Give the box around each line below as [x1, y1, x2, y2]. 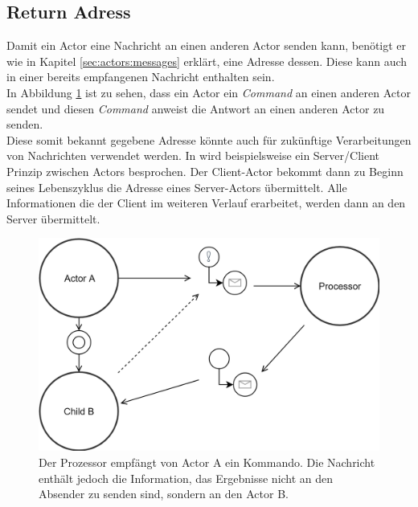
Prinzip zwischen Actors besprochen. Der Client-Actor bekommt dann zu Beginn [6, 162, 404, 179]
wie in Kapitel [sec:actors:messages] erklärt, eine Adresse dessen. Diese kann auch [6, 52, 408, 69]
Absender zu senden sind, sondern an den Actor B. [39, 485, 289, 502]
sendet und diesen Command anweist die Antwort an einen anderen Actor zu [6, 100, 385, 117]
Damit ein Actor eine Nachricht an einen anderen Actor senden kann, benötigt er [6, 37, 407, 54]
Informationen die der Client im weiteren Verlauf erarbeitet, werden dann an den [6, 194, 406, 211]
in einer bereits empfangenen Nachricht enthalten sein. [6, 68, 275, 85]
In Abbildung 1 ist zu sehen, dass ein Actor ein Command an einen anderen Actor [6, 84, 411, 100]
